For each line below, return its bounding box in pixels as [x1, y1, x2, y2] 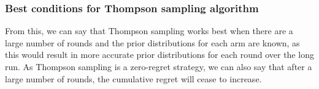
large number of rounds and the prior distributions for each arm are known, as [5, 36, 300, 49]
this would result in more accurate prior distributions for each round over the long [5, 48, 314, 61]
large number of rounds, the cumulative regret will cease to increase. [5, 72, 262, 85]
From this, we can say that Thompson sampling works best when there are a [5, 24, 293, 37]
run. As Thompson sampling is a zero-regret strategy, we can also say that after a [5, 60, 312, 73]
